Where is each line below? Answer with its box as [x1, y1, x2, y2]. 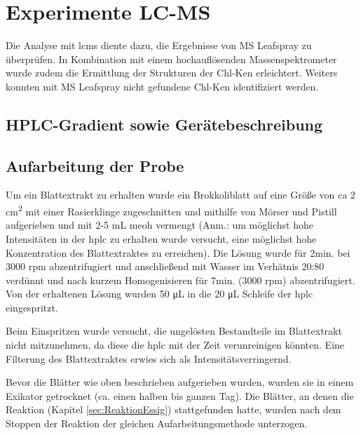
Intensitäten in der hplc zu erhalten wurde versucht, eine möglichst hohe [6, 231, 317, 246]
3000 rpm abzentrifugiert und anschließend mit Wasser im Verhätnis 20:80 [6, 259, 325, 274]
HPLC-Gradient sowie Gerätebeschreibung [6, 113, 323, 135]
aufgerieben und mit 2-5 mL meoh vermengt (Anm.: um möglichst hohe [6, 217, 314, 232]
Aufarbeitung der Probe [6, 154, 184, 176]
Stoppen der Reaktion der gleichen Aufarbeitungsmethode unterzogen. [6, 416, 308, 431]
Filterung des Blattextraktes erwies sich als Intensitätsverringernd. [6, 351, 292, 366]
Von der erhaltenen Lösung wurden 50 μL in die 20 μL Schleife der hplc [6, 286, 313, 301]
